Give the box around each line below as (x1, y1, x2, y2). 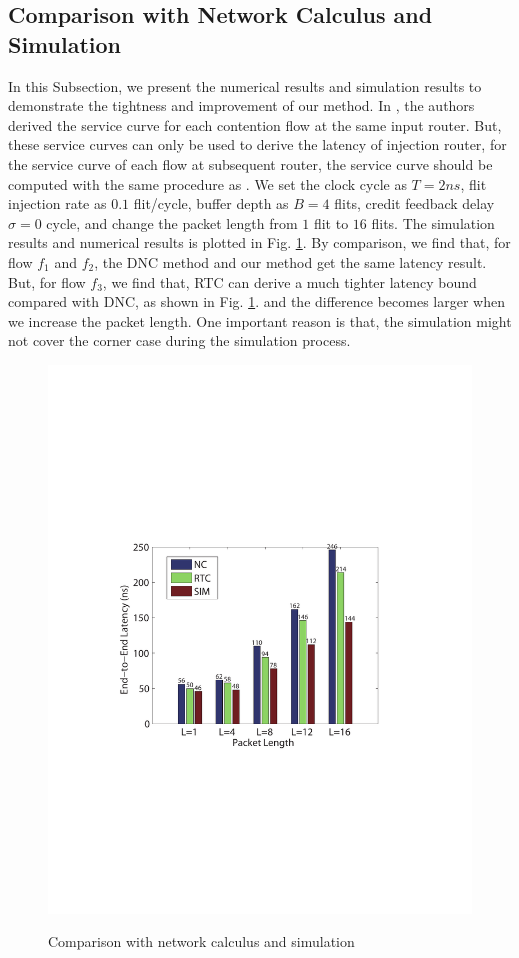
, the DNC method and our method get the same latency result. (94, 251, 487, 272)
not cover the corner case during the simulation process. (8, 330, 351, 351)
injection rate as (8, 193, 107, 214)
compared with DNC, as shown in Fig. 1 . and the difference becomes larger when (8, 291, 505, 312)
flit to (313, 212, 349, 233)
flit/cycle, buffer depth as (133, 193, 289, 214)
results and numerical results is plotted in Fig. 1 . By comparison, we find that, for (8, 232, 511, 253)
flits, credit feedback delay (334, 193, 495, 214)
